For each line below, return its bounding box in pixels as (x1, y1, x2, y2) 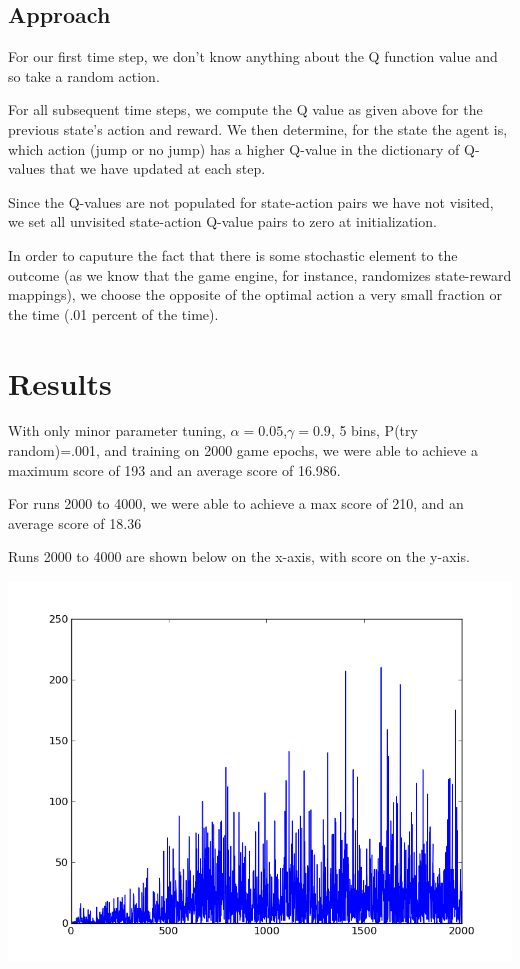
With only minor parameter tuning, (8, 420, 226, 441)
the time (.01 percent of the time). (8, 303, 219, 324)
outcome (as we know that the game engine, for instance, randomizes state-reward (8, 264, 512, 285)
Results (8, 362, 112, 403)
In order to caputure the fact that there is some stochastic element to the (8, 244, 458, 265)
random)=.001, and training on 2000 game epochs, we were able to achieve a (8, 440, 478, 461)
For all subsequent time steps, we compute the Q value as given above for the (8, 99, 483, 120)
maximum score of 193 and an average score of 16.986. (8, 459, 341, 480)
